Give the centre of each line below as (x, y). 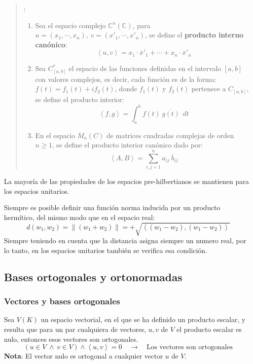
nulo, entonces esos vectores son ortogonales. (71, 339)
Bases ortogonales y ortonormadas (93, 276)
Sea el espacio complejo (71, 25)
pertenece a (209, 89)
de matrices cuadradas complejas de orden (170, 135)
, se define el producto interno (194, 35)
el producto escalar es (209, 329)
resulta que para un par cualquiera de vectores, (75, 329)
